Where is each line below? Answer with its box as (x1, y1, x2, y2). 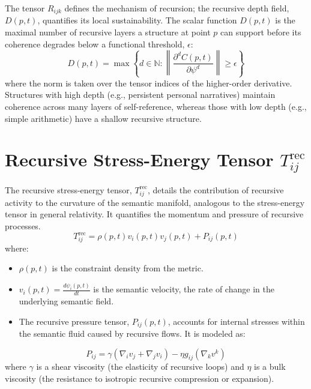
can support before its (220, 26, 301, 38)
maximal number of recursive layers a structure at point (5, 26, 211, 38)
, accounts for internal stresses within (168, 315, 305, 327)
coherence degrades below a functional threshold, (5, 37, 185, 50)
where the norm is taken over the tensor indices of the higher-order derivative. (5, 76, 292, 89)
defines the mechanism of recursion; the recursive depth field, (64, 2, 289, 14)
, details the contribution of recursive (147, 183, 284, 196)
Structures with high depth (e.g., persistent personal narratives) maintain (5, 88, 276, 101)
